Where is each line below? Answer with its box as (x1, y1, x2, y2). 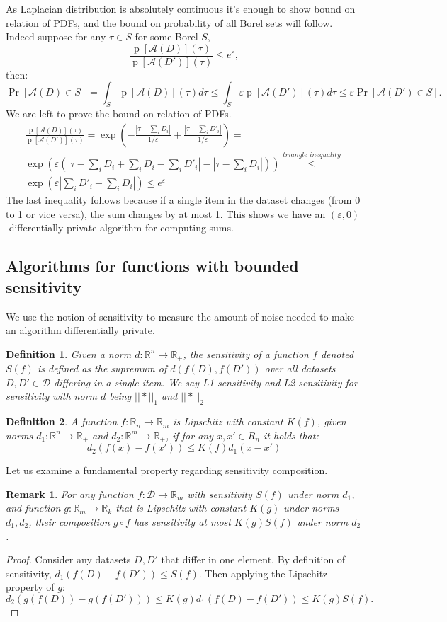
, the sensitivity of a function (183, 346, 309, 361)
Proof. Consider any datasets (6, 552, 131, 567)
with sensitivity (187, 486, 252, 501)
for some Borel (135, 29, 198, 44)
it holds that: (264, 427, 319, 442)
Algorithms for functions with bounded (6, 255, 299, 277)
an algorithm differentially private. (6, 323, 155, 338)
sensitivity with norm (6, 388, 97, 403)
